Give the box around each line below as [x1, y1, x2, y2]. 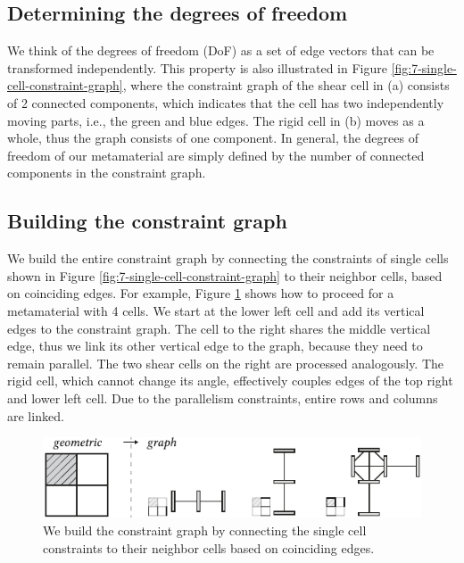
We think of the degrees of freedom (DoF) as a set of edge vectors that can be [7, 41, 435, 60]
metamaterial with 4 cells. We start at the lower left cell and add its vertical [7, 301, 425, 319]
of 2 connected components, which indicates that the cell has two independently [7, 93, 444, 112]
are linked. [7, 406, 64, 425]
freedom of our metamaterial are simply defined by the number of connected [7, 145, 425, 164]
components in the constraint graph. [7, 163, 206, 182]
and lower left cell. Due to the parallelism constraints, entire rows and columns [7, 388, 438, 407]
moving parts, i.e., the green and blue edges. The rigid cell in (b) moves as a [7, 111, 425, 129]
